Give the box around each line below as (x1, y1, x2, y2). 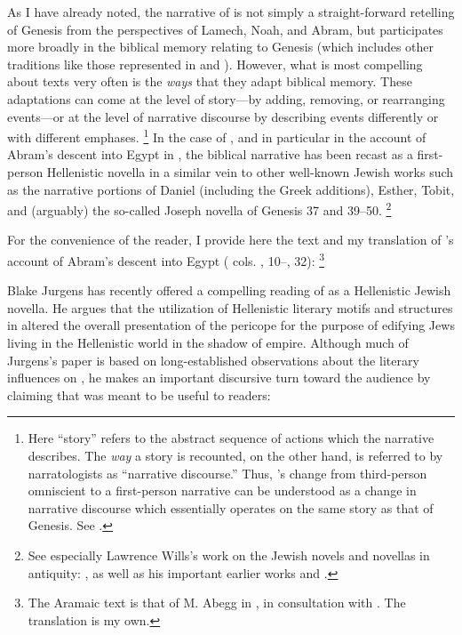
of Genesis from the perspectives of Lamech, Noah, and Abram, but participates (7, 20, 443, 38)
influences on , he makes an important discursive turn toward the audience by (7, 368, 431, 387)
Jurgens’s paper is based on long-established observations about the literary (7, 350, 419, 369)
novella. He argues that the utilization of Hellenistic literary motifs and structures (7, 298, 453, 317)
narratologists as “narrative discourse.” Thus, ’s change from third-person (28, 463, 427, 482)
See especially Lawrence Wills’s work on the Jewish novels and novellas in (28, 546, 430, 564)
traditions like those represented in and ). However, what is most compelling (7, 54, 423, 73)
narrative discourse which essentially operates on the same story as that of (28, 498, 434, 517)
